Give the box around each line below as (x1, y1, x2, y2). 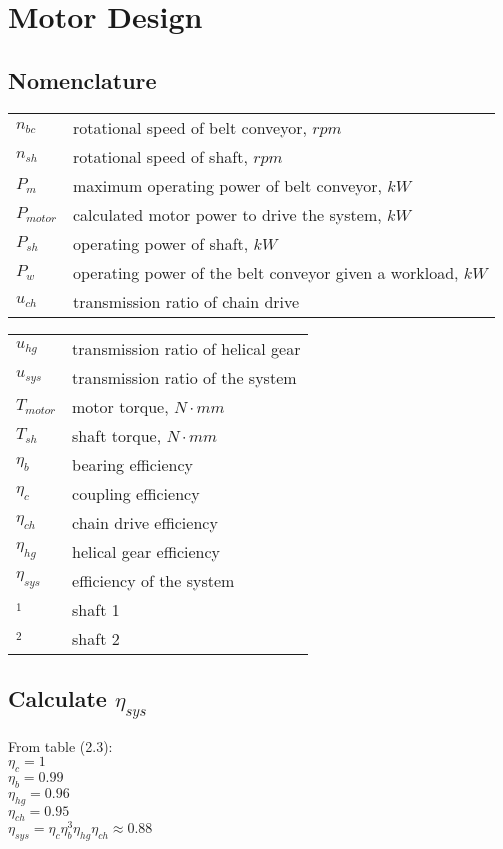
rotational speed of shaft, (72, 144, 248, 168)
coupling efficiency (72, 481, 200, 505)
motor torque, (72, 394, 169, 418)
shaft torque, (72, 423, 162, 447)
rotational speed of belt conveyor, (72, 115, 307, 139)
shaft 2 (72, 626, 120, 650)
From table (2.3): (8, 735, 113, 756)
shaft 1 (72, 597, 120, 621)
